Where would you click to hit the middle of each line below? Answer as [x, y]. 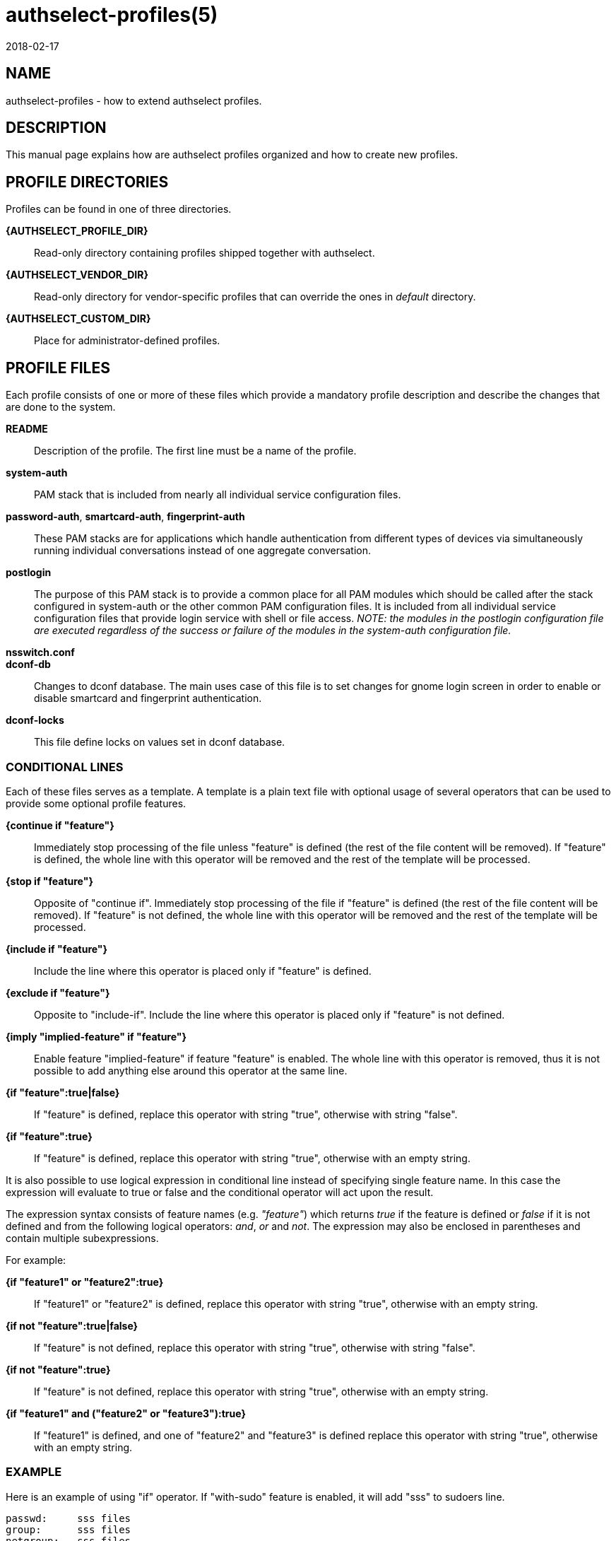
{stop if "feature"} [49, 881]
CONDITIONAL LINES [65, 767]
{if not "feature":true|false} [72, 1325]
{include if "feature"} [57, 949]
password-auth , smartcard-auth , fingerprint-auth [125, 517]
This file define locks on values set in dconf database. [160, 742]
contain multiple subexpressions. [82, 1238]
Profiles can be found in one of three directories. [119, 209]
